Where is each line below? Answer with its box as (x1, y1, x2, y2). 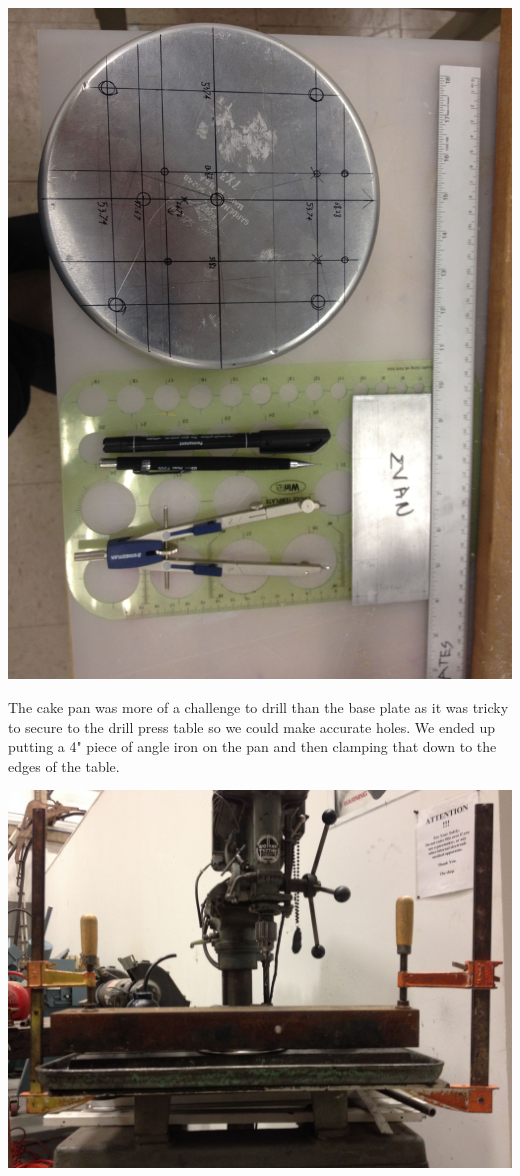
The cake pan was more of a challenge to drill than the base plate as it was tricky (8, 696, 509, 717)
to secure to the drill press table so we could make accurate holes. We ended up (8, 716, 495, 737)
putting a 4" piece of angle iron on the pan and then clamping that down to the (8, 736, 497, 757)
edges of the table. (8, 755, 120, 776)
